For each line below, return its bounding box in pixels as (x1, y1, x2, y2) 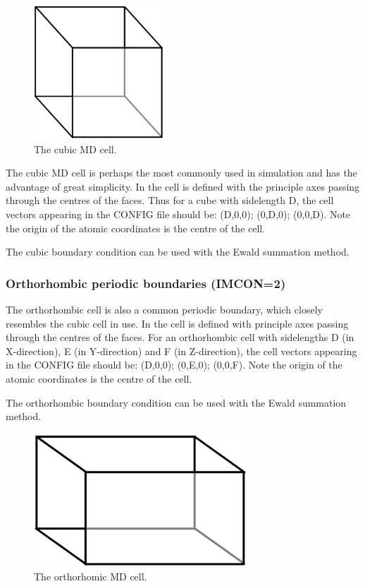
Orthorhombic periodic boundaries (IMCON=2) (6, 274, 286, 292)
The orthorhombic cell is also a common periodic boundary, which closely (6, 301, 323, 316)
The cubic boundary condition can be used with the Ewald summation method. (6, 244, 349, 259)
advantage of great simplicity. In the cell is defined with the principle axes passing (6, 179, 360, 193)
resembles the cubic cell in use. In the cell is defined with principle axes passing (6, 316, 349, 330)
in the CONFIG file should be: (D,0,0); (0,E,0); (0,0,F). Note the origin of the (6, 357, 342, 372)
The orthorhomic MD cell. (34, 569, 147, 584)
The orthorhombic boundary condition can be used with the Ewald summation (6, 395, 347, 409)
